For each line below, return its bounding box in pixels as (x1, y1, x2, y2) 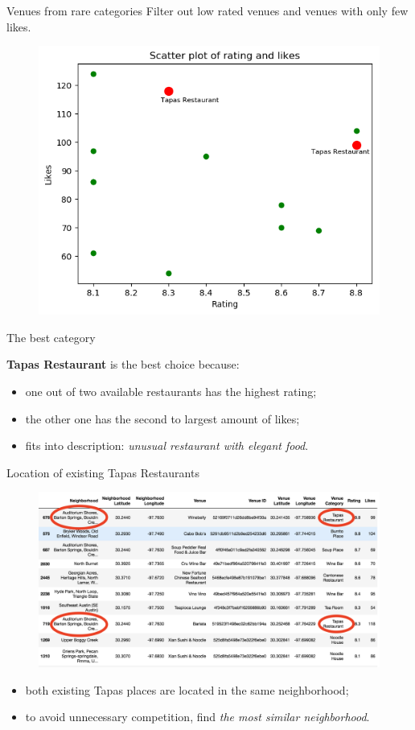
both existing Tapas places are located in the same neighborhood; (25, 681, 349, 698)
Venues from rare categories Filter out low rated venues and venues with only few (6, 2, 409, 19)
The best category (6, 328, 96, 345)
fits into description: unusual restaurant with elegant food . (25, 437, 309, 454)
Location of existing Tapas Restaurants (6, 464, 199, 480)
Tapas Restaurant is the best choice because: (6, 356, 240, 373)
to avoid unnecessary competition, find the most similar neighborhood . (25, 708, 370, 725)
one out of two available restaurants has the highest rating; (25, 383, 317, 399)
